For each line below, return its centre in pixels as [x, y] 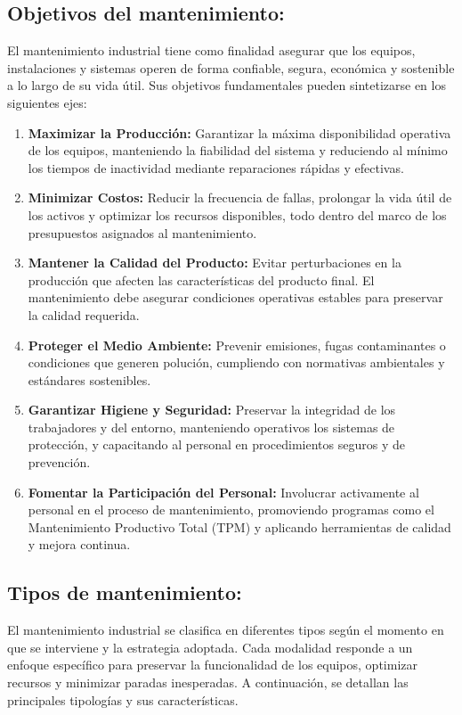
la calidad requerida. [84, 314]
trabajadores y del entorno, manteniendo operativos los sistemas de [211, 427]
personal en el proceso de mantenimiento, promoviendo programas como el [231, 510]
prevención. [59, 462]
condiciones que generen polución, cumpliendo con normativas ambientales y [236, 362]
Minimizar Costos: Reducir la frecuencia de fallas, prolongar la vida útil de [240, 197]
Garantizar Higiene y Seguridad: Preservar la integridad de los [212, 410]
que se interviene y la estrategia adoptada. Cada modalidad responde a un [210, 647]
